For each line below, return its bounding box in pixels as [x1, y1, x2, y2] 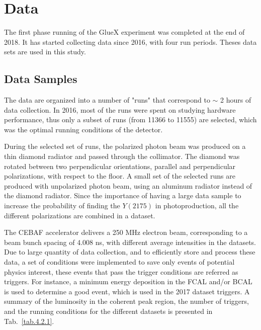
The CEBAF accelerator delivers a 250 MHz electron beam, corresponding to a [4, 227, 248, 237]
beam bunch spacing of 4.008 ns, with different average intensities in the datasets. [4, 236, 256, 247]
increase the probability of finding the [4, 200, 120, 211]
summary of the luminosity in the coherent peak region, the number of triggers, [4, 296, 249, 306]
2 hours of [220, 95, 251, 105]
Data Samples [4, 71, 77, 87]
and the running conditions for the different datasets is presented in [4, 305, 213, 316]
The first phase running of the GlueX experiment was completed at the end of [4, 27, 245, 37]
